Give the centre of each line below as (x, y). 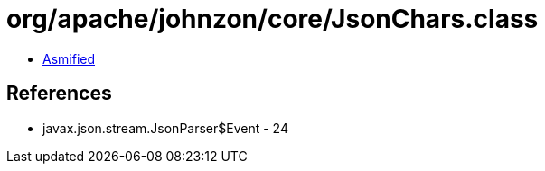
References (59, 94)
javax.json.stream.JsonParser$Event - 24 (165, 128)
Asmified (69, 58)
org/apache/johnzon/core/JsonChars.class (272, 19)
